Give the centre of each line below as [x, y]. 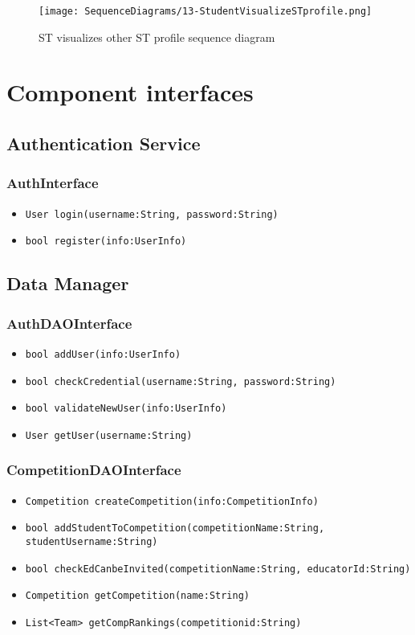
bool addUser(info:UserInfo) [103, 354]
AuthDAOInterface [69, 323]
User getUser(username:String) [109, 435]
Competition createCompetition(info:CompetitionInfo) [172, 501]
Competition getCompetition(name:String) [137, 596]
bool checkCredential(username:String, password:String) [181, 381]
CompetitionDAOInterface [94, 470]
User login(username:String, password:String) [152, 214]
